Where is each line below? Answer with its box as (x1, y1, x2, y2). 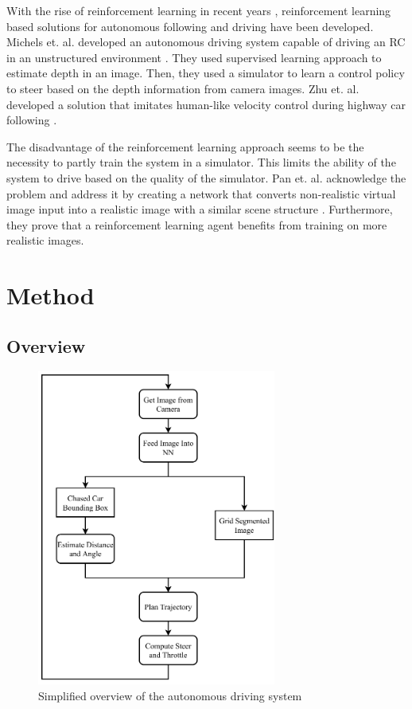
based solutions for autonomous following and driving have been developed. (6, 18, 374, 34)
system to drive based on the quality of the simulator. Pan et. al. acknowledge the (6, 169, 406, 186)
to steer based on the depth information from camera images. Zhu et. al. (6, 80, 360, 96)
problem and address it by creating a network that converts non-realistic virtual (6, 185, 396, 202)
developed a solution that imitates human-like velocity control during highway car (6, 96, 406, 112)
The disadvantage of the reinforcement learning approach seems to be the (6, 138, 364, 155)
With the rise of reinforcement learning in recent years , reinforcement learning (6, 2, 391, 18)
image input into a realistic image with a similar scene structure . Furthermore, (6, 201, 393, 217)
